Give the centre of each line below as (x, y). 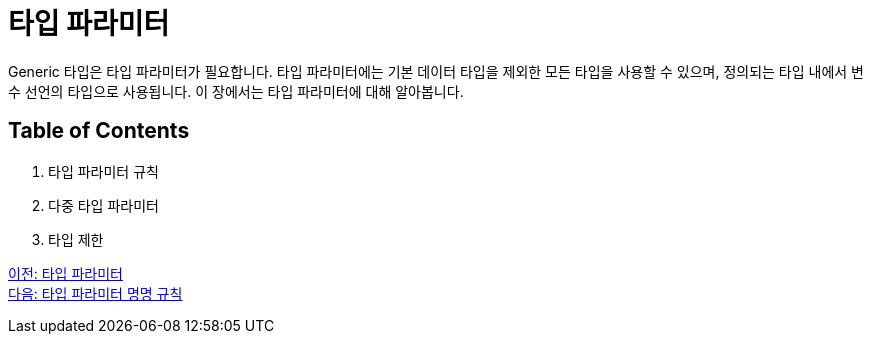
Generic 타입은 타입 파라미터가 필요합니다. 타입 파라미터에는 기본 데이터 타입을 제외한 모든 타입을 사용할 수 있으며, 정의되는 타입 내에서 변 (436, 71)
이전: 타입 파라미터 (65, 273)
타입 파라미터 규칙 (103, 171)
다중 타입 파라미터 (103, 205)
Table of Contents (99, 131)
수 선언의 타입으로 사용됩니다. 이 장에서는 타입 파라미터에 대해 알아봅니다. (236, 91)
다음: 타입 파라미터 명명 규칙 (95, 293)
